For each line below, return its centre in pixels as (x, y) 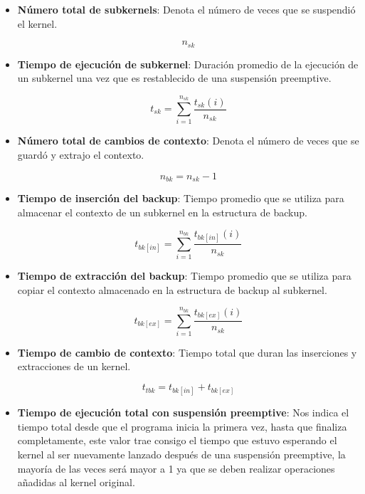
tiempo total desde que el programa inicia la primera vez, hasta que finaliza (182, 426)
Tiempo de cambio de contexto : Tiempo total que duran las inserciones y (187, 352)
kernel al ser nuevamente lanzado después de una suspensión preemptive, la (181, 454)
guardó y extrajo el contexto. (81, 154)
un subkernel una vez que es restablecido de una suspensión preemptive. (174, 78)
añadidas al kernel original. (76, 482)
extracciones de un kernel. (74, 366)
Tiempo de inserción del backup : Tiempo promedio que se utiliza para (181, 198)
